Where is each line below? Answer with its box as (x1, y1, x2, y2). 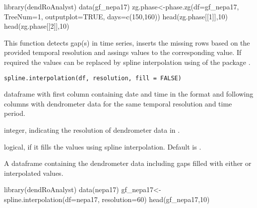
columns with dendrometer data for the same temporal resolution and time (4, 98, 232, 108)
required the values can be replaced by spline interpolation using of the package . (4, 56, 251, 67)
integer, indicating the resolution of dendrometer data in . (4, 125, 180, 135)
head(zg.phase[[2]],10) (4, 21, 69, 31)
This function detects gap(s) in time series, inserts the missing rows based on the (4, 37, 250, 48)
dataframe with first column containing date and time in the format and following (4, 89, 254, 99)
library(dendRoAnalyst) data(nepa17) (4, 184, 119, 195)
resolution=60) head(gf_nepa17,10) (102, 194, 210, 204)
